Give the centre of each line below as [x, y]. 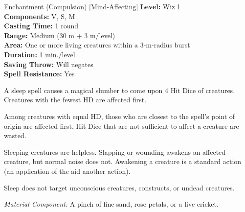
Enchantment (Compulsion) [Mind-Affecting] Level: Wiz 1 [92, 6]
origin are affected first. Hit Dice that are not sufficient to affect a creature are [122, 126]
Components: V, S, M [40, 16]
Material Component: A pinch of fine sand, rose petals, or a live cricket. [111, 204]
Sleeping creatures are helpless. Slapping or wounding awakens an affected [115, 152]
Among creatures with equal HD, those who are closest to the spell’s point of [120, 116]
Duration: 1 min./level [40, 54]
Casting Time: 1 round [41, 26]
